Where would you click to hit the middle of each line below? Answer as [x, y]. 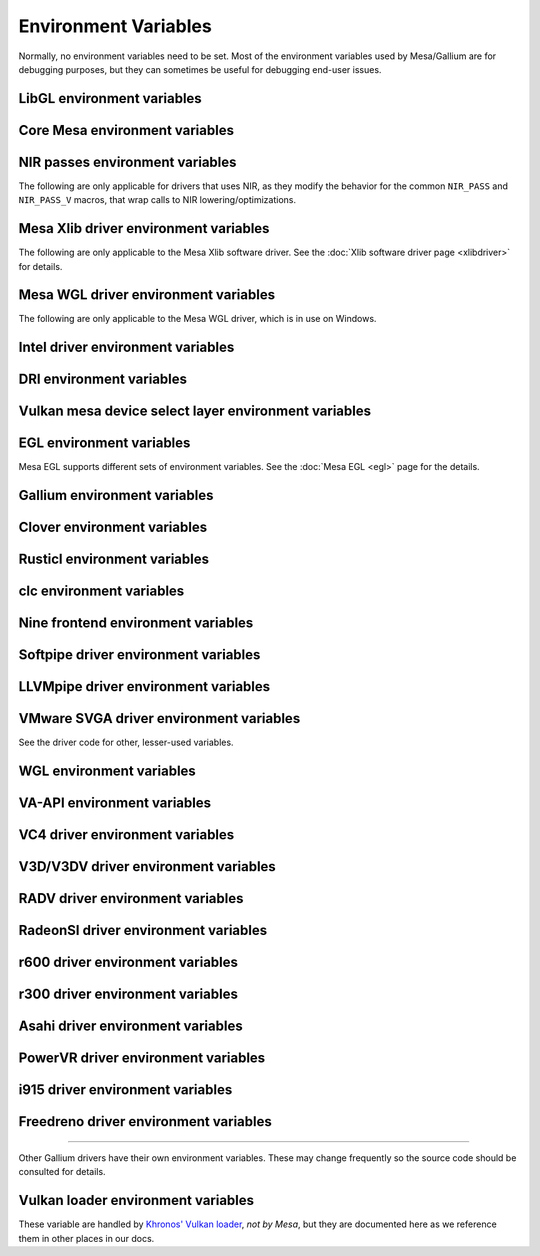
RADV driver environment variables [131, 898]
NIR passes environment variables [127, 161]
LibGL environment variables [110, 98]
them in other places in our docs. [86, 1238]
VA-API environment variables [115, 803]
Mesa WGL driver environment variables [146, 295]
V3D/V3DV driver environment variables [147, 866]
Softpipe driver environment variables [139, 655]
